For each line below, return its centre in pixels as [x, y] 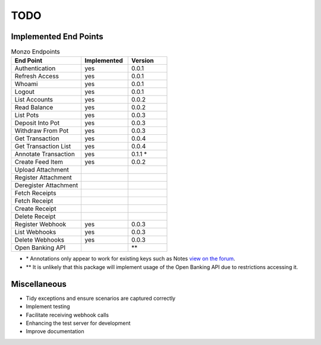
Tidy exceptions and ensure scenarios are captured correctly [100, 298]
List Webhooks [35, 232]
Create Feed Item [39, 162]
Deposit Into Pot [37, 123]
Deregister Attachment [46, 185]
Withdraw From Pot [42, 131]
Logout [25, 92]
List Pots [27, 115]
